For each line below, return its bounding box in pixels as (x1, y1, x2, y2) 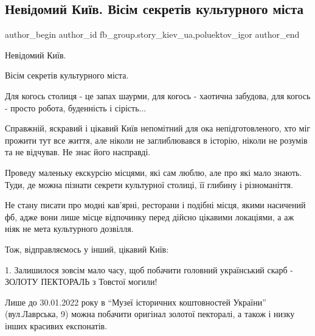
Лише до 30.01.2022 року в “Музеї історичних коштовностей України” (5, 295, 266, 308)
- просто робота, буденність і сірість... (5, 101, 147, 114)
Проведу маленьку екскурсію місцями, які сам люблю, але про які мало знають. (5, 166, 302, 178)
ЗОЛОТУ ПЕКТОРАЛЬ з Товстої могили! (5, 275, 157, 288)
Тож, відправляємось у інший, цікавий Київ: (5, 242, 169, 255)
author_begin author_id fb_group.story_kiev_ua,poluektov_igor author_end (5, 28, 300, 41)
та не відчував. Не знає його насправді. (5, 145, 151, 158)
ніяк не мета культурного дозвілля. (5, 222, 134, 235)
